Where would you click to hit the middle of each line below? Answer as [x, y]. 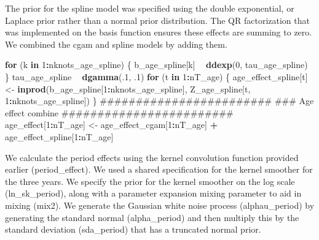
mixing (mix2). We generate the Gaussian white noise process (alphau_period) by [160, 205]
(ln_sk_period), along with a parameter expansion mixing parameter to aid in [153, 193]
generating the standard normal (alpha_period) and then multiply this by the [152, 217]
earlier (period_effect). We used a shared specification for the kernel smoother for [159, 169]
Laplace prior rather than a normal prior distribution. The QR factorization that [157, 20]
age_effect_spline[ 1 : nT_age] [59, 136]
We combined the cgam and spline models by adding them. [116, 44]
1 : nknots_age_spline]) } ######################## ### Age [159, 101]
